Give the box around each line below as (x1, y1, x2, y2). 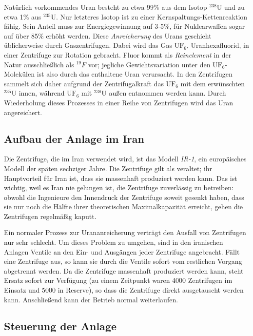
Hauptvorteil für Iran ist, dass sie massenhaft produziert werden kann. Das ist (4, 173, 237, 183)
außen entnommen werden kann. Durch (109, 88, 226, 98)
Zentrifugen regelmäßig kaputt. (4, 211, 97, 221)
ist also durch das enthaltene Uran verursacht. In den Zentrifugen (37, 69, 233, 79)
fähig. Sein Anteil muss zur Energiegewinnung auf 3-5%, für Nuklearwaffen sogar (4, 21, 245, 31)
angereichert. (4, 107, 42, 117)
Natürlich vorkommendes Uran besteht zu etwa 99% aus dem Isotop (4, 2, 207, 12)
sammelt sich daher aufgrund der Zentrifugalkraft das (4, 78, 164, 88)
